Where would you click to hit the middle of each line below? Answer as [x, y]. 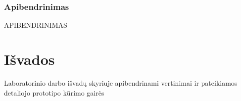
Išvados [29, 59]
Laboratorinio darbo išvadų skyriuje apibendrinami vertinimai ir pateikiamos [121, 82]
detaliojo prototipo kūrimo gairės [54, 92]
